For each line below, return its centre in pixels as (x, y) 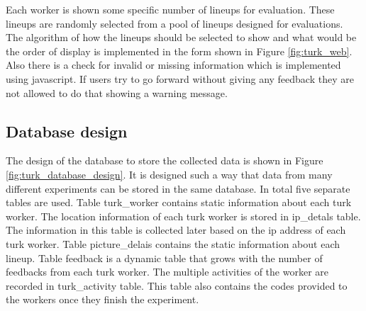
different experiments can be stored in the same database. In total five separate (178, 188)
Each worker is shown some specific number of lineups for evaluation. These (170, 9)
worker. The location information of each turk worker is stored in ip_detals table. (183, 216)
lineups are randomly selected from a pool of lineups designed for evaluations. (174, 23)
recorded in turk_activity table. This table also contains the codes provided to (177, 285)
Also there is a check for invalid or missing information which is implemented (173, 65)
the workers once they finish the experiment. (102, 299)
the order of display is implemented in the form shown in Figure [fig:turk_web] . (179, 51)
